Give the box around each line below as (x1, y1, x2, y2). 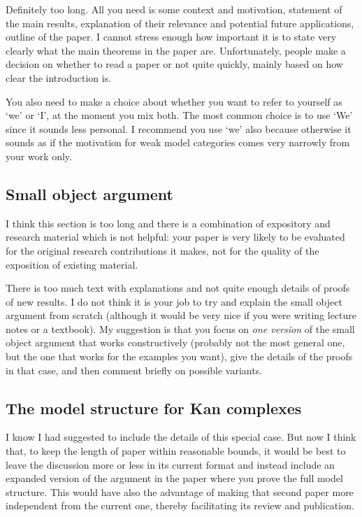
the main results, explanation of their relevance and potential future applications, (6, 15, 354, 30)
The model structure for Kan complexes (6, 397, 302, 418)
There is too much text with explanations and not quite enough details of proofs (6, 281, 350, 295)
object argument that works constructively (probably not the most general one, (6, 335, 345, 350)
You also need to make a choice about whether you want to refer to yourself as (6, 94, 342, 108)
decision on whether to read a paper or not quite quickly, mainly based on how (6, 57, 343, 71)
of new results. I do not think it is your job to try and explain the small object (6, 294, 342, 309)
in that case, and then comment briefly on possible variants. (6, 362, 263, 377)
